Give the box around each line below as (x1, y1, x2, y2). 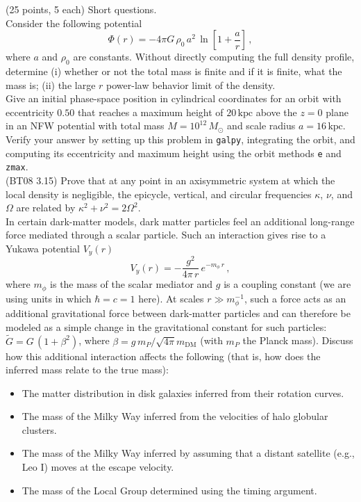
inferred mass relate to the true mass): (6, 362, 169, 377)
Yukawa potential (6, 241, 80, 255)
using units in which (6, 291, 92, 305)
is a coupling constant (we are (224, 277, 351, 291)
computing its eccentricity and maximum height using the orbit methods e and (6, 145, 342, 160)
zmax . (6, 159, 28, 174)
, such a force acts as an (244, 291, 346, 305)
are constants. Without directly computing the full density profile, (73, 49, 355, 64)
